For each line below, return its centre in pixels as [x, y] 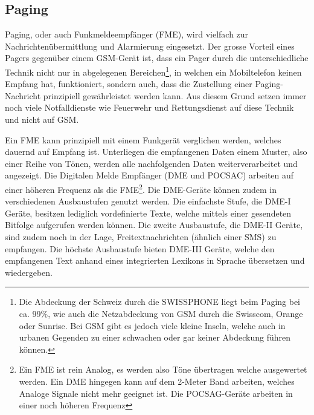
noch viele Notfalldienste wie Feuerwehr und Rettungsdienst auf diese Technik [149, 107]
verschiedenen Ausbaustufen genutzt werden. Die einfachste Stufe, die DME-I [148, 201]
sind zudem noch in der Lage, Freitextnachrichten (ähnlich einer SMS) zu [141, 237]
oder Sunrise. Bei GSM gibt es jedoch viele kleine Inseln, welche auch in [152, 325]
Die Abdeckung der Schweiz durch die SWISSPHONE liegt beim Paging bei [160, 302]
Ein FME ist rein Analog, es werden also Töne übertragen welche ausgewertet [163, 369]
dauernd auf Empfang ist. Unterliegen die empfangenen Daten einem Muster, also [156, 152]
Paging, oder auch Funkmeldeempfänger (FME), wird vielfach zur [127, 34]
